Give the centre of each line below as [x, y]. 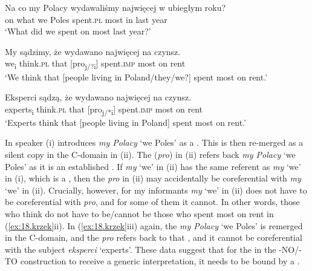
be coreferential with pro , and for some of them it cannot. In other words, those [152, 202]
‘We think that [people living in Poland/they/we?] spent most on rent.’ [136, 77]
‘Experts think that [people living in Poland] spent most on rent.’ [125, 122]
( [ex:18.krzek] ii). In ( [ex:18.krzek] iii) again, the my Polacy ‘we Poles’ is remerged [154, 225]
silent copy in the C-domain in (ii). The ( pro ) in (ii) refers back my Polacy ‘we [150, 154]
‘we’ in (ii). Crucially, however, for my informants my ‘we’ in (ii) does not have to [156, 190]
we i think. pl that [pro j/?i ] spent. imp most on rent [95, 64]
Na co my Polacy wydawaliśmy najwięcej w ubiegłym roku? [115, 7]
